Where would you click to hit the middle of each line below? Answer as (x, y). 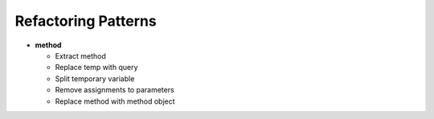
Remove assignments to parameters (115, 90)
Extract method (80, 55)
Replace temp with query (96, 68)
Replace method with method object (115, 101)
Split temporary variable (95, 78)
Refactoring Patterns (86, 21)
